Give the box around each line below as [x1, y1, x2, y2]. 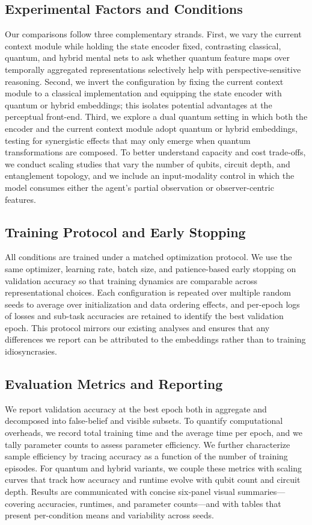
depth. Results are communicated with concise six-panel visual [5, 485, 235, 498]
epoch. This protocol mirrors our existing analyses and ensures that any [5, 321, 270, 334]
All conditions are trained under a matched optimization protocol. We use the [5, 250, 292, 263]
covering [5, 497, 35, 509]
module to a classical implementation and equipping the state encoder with [5, 87, 282, 99]
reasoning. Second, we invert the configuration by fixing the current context [5, 75, 284, 87]
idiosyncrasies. [5, 345, 57, 358]
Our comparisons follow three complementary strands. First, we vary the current [5, 28, 302, 40]
